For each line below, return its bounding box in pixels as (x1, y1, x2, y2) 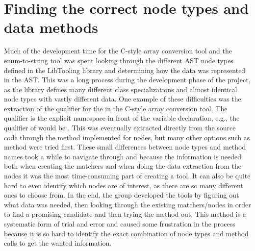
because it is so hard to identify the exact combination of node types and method (4, 228, 249, 238)
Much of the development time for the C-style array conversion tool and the (4, 46, 232, 56)
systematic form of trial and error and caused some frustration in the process (4, 219, 235, 228)
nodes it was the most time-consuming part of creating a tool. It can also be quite (4, 171, 251, 181)
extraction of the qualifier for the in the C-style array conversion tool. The (4, 103, 228, 113)
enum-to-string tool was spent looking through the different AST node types (4, 55, 233, 65)
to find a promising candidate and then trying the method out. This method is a (4, 209, 246, 219)
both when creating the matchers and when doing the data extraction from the (4, 161, 242, 171)
